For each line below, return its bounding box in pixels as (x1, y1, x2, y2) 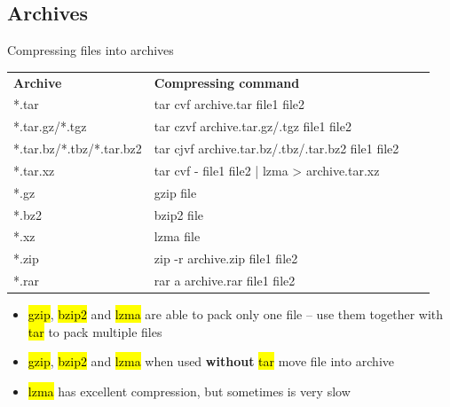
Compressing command (154, 73, 300, 91)
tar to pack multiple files (28, 322, 162, 340)
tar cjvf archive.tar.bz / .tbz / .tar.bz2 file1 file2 (154, 139, 399, 158)
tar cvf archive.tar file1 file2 (154, 95, 305, 113)
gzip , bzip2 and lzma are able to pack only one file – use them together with (28, 305, 444, 324)
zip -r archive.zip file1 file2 (154, 249, 298, 268)
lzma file (154, 227, 201, 246)
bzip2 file (154, 205, 204, 223)
